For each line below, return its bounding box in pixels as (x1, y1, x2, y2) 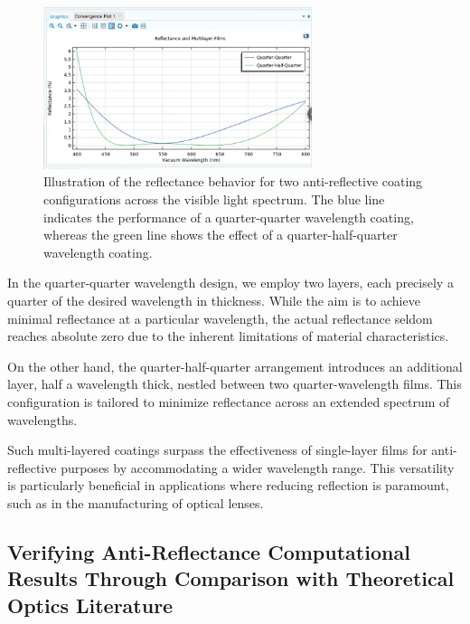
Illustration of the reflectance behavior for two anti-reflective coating (43, 172, 423, 191)
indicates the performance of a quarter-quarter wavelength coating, (43, 207, 414, 226)
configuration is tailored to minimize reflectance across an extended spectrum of (7, 392, 450, 411)
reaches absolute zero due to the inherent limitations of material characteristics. (7, 326, 449, 345)
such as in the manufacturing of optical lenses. (7, 493, 264, 512)
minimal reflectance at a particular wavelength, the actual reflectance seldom (7, 308, 433, 327)
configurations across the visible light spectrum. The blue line (43, 190, 385, 209)
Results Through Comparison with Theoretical (7, 564, 455, 592)
